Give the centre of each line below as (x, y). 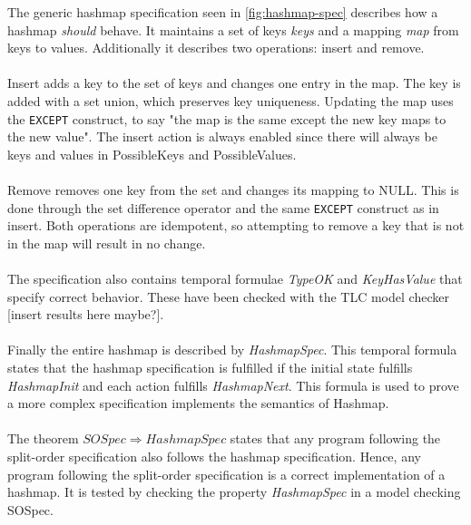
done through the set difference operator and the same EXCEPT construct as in (223, 207)
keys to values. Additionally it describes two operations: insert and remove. (216, 48)
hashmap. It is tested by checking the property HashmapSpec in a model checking (234, 492)
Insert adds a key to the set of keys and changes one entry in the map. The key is (234, 83)
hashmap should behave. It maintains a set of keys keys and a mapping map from (233, 29)
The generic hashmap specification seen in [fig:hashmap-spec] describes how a (223, 12)
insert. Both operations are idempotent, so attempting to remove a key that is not (236, 225)
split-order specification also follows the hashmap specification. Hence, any (214, 456)
